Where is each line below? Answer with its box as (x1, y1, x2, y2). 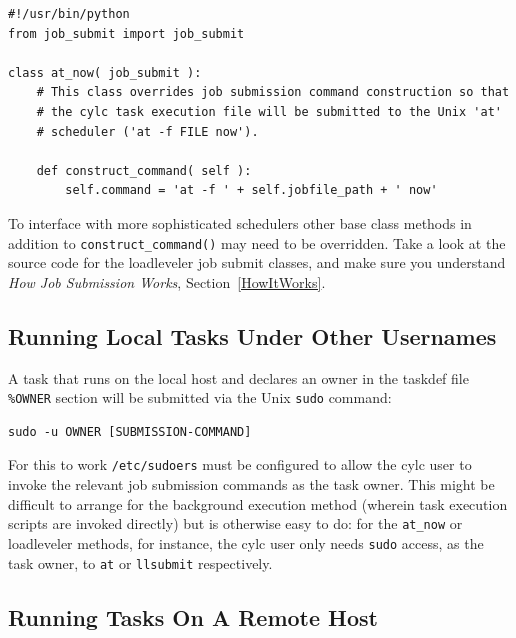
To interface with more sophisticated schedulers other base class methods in (8, 212, 472, 233)
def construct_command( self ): (36, 163, 252, 178)
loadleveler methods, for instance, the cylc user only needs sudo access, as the (8, 532, 484, 553)
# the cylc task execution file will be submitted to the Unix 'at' (36, 104, 502, 119)
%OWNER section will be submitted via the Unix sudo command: (8, 387, 392, 408)
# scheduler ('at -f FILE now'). (36, 124, 259, 139)
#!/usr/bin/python (8, 7, 130, 21)
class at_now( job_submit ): (8, 65, 202, 80)
